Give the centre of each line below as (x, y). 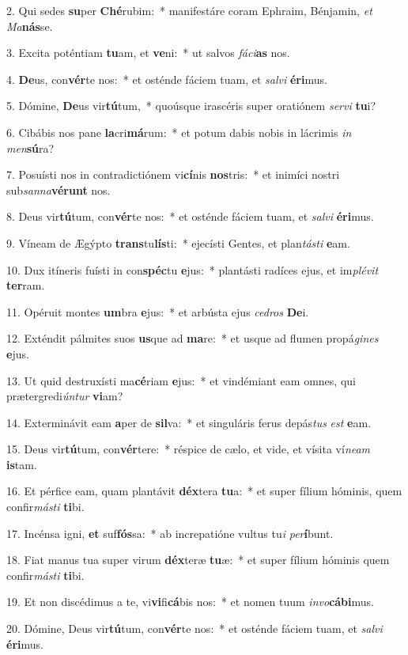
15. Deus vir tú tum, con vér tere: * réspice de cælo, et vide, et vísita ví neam (189, 449)
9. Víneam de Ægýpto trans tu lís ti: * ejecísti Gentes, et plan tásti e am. (178, 242)
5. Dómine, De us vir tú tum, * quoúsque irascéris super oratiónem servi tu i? (191, 106)
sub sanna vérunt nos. (59, 189)
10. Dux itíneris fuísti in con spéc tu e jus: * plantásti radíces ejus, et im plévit (193, 269)
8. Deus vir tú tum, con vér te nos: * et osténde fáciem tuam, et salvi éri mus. (190, 216)
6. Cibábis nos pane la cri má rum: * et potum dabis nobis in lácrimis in (179, 132)
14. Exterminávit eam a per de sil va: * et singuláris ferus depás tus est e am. (189, 422)
